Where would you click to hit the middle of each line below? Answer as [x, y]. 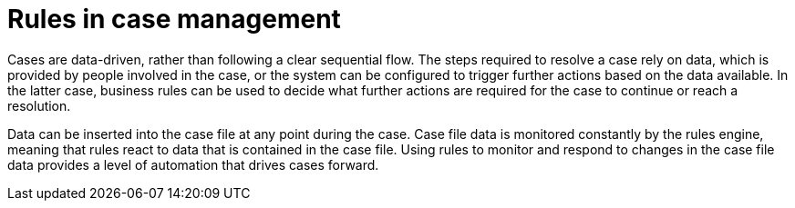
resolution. [39, 105]
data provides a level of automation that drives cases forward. [193, 164]
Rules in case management [174, 19]
